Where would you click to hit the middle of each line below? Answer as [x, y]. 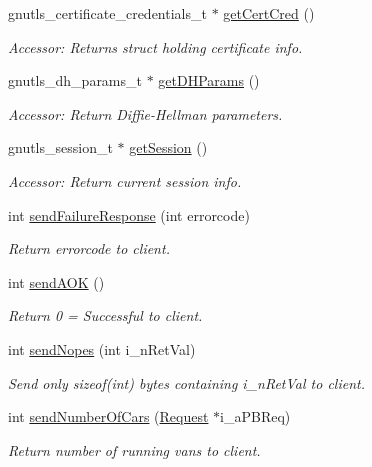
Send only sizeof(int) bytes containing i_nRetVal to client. [186, 382]
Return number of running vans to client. [134, 449]
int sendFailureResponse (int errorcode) [129, 214]
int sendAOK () [56, 281]
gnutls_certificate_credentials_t [107, 13]
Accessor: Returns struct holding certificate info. [155, 46]
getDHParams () [209, 80]
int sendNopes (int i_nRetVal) [102, 348]
